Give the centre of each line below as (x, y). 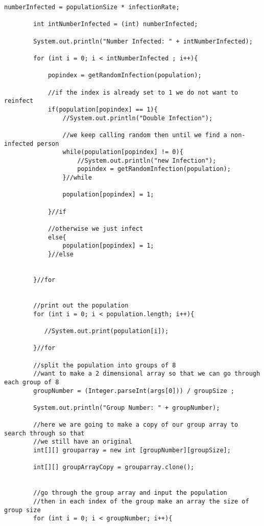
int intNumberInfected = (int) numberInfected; (116, 24)
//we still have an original (83, 442)
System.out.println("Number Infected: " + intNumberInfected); (143, 41)
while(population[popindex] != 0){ (123, 152)
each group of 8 (32, 382)
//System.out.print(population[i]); (106, 331)
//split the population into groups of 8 (105, 365)
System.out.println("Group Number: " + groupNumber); (127, 408)
